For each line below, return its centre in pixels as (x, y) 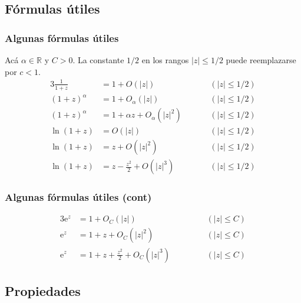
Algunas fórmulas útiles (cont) (78, 197)
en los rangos (165, 60)
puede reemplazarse (261, 60)
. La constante (98, 60)
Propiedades (43, 290)
